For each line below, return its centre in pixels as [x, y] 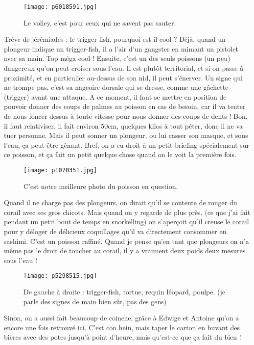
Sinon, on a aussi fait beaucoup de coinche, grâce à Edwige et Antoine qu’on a [122, 318]
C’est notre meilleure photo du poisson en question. [101, 186]
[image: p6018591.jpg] [60, 7]
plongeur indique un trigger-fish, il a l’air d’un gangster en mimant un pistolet [121, 48]
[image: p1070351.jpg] [60, 170]
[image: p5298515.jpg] [60, 276]
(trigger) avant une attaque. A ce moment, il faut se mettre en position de [115, 96]
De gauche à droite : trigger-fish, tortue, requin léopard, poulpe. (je [124, 292]
